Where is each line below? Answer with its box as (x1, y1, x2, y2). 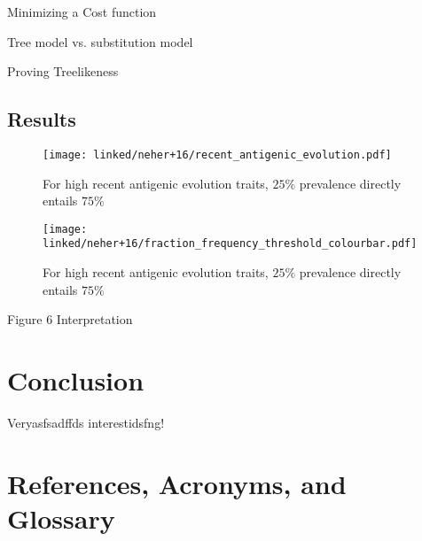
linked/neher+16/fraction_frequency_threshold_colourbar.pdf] (43, 237, 418, 251)
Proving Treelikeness (7, 62, 119, 81)
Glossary (7, 500, 115, 537)
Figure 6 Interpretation (7, 310, 133, 328)
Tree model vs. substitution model (7, 32, 193, 50)
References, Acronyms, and (7, 465, 347, 501)
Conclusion (7, 362, 145, 398)
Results (7, 105, 76, 133)
